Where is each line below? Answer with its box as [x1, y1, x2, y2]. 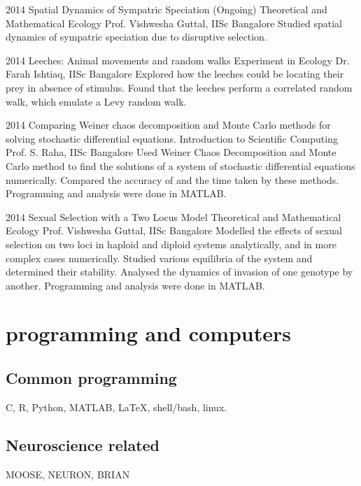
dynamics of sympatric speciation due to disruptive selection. [6, 29, 267, 44]
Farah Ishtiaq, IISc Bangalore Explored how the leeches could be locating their [6, 66, 344, 81]
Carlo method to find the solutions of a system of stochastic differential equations [6, 158, 355, 173]
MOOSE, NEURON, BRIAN [6, 466, 130, 481]
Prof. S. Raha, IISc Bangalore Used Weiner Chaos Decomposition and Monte [6, 145, 337, 159]
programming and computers [6, 319, 292, 348]
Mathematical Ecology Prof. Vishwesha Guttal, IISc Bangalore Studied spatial [6, 15, 342, 30]
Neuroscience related [6, 434, 160, 455]
